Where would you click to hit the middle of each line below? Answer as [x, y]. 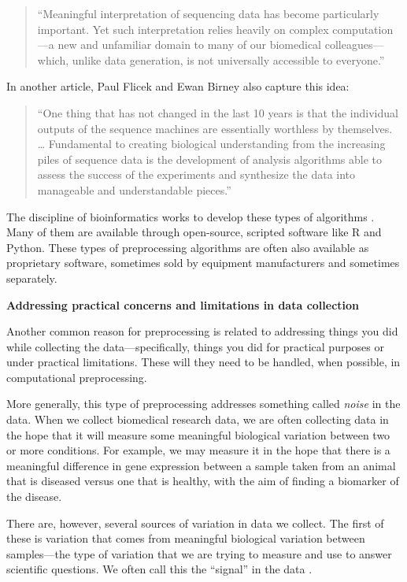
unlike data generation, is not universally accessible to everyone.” [228, 59]
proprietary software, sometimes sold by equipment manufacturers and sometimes [203, 263]
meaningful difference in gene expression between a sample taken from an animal [201, 465]
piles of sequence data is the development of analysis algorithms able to [209, 159]
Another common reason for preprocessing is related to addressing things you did [202, 331]
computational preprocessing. [77, 377]
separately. [32, 278]
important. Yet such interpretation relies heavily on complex [183, 29]
